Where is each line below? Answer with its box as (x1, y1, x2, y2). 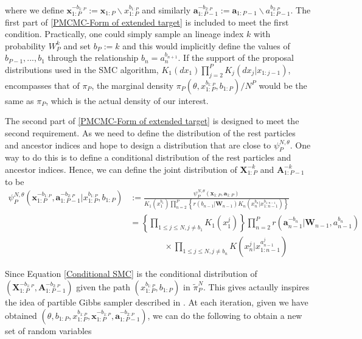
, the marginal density (91, 79, 174, 91)
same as (5, 94, 34, 107)
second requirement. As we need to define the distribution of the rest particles (5, 126, 296, 139)
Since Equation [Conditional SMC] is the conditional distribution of (5, 267, 257, 280)
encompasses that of (5, 79, 80, 91)
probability (5, 39, 46, 52)
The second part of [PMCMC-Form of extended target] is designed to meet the (5, 114, 299, 127)
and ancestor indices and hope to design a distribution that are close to (5, 138, 271, 151)
